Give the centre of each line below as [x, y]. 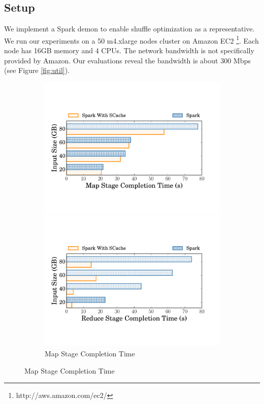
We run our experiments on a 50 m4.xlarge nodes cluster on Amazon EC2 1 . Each [131, 40]
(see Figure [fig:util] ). [37, 70]
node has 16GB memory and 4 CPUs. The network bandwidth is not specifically [129, 50]
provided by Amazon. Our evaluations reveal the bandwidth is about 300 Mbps [127, 60]
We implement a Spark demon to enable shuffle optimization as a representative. [129, 29]
